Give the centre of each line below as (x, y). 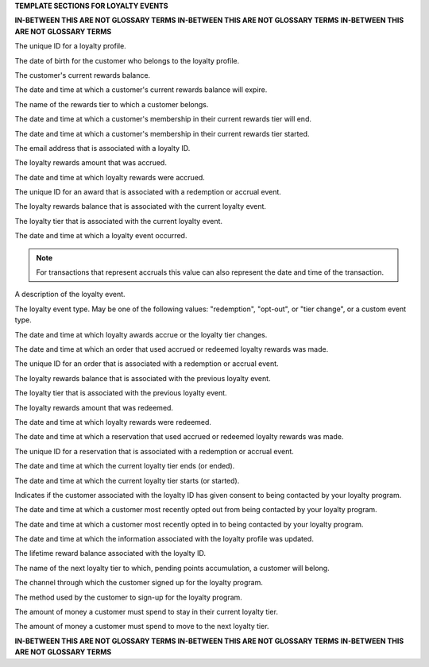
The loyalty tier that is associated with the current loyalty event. (118, 221)
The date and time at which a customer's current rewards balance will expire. (141, 90)
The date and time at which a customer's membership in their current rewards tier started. (162, 133)
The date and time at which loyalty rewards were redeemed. (113, 422)
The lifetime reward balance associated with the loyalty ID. (110, 553)
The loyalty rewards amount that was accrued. (91, 163)
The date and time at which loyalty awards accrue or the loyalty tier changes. (141, 334)
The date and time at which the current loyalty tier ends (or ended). (125, 466)
